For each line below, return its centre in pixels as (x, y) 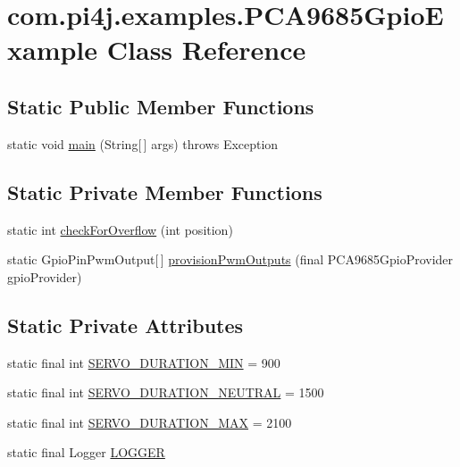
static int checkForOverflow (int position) (120, 229)
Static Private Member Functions (165, 192)
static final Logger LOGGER (86, 452)
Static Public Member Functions (161, 106)
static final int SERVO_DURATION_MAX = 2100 (150, 422)
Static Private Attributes (125, 325)
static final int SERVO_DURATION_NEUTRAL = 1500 (166, 392)
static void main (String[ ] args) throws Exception (143, 143)
